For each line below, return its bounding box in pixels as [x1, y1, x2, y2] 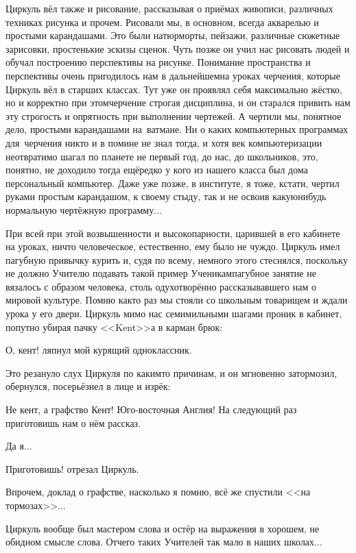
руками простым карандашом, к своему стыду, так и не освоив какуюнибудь [5, 189, 327, 204]
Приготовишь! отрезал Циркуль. [5, 461, 139, 476]
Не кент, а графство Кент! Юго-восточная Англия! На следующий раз [5, 402, 297, 417]
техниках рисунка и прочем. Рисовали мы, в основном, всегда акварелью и [5, 14, 319, 29]
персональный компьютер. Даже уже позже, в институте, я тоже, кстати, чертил [5, 175, 340, 190]
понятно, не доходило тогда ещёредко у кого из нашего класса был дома [5, 162, 308, 177]
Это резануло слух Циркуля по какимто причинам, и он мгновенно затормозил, [5, 365, 337, 380]
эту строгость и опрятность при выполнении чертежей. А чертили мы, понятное [5, 108, 342, 123]
